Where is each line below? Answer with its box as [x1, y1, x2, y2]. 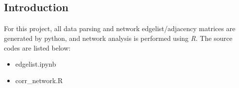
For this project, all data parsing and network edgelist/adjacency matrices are [4, 23, 236, 34]
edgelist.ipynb [15, 59, 56, 69]
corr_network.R [15, 75, 63, 85]
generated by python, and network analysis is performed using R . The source [4, 33, 233, 43]
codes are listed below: [4, 42, 71, 53]
